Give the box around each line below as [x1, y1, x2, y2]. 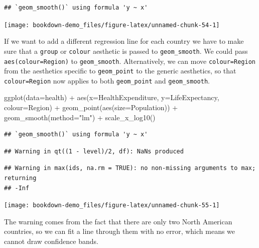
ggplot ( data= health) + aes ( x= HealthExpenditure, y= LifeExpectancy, [4, 92, 219, 103]
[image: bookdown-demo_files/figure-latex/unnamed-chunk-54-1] [4, 21, 220, 29]
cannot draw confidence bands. [4, 236, 98, 246]
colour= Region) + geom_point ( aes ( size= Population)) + [4, 102, 178, 113]
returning [4, 175, 37, 182]
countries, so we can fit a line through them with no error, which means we [4, 226, 235, 236]
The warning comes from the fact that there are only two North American [4, 216, 232, 226]
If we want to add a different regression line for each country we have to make [4, 36, 244, 46]
